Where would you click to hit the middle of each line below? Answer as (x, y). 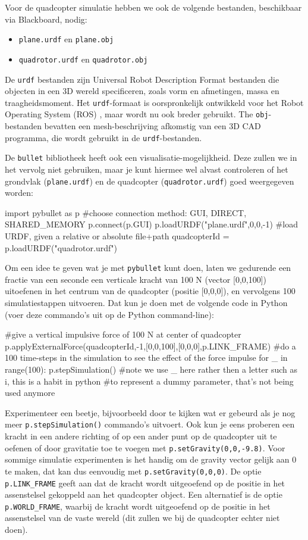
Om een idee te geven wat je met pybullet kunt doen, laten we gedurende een (148, 268)
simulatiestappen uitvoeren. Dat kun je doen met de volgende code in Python (146, 303)
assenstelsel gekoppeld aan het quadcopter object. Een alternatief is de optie (144, 494)
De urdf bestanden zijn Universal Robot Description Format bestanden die (142, 79)
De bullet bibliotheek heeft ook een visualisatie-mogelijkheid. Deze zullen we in (151, 157)
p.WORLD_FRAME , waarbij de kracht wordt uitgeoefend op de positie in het (138, 506)
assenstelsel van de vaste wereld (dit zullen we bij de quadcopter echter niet (142, 518)
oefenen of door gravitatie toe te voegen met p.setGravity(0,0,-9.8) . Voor (145, 447)
